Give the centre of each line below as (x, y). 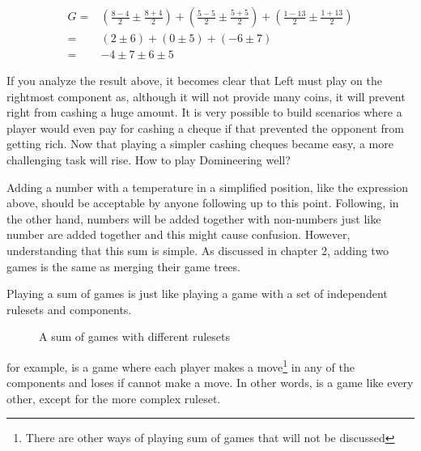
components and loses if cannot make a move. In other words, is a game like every (210, 383)
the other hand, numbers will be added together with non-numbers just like (194, 218)
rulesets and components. (69, 309)
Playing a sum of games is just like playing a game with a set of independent (197, 294)
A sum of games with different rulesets (135, 336)
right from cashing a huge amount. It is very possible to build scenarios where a (204, 112)
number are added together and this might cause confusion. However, (179, 234)
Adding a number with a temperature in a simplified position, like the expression (207, 187)
